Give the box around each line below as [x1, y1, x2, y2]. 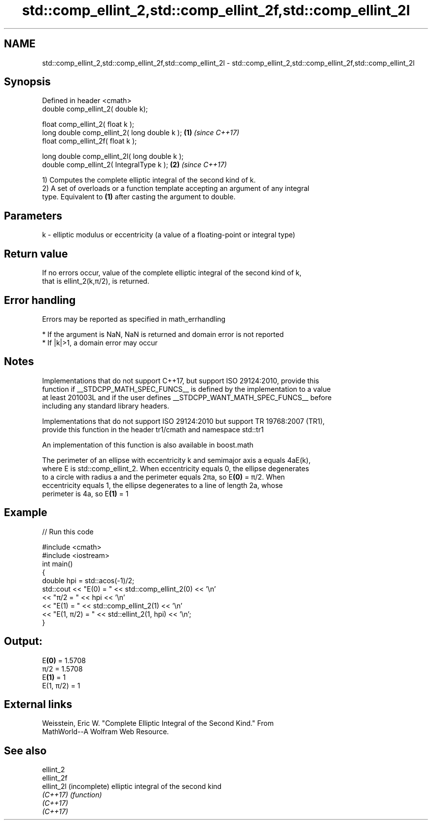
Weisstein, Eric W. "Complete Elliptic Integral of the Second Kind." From [42, 719, 274, 728]
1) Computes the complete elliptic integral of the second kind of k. [42, 176, 256, 185]
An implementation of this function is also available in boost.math [42, 440, 253, 449]
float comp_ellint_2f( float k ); [42, 137, 137, 146]
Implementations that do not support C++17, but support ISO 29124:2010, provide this [42, 376, 319, 385]
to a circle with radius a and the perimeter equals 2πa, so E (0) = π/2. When [42, 472, 285, 481]
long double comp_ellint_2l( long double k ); [42, 152, 184, 161]
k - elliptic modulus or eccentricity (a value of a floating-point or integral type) [42, 230, 295, 239]
